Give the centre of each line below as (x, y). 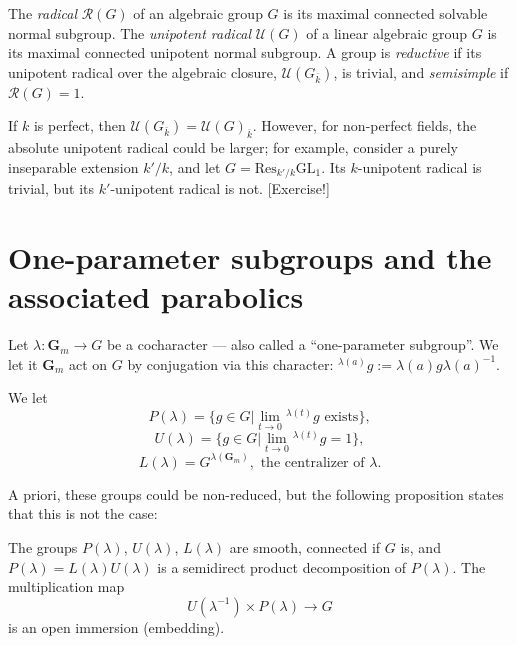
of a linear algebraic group (387, 32)
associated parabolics (156, 296)
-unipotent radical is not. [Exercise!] (220, 188)
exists (341, 416)
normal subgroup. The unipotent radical (130, 32)
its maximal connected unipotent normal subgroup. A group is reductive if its (245, 52)
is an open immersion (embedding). (116, 626)
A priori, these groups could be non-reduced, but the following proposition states (256, 493)
